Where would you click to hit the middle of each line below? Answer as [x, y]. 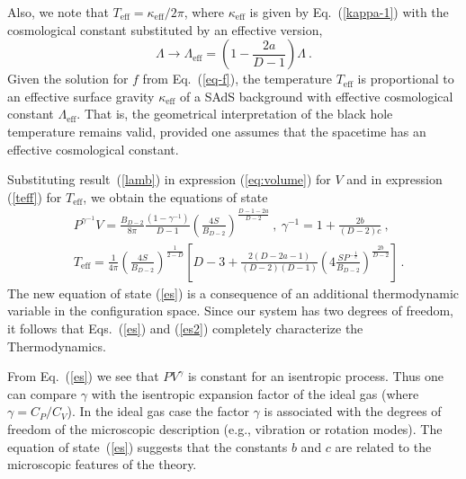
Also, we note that [58, 12]
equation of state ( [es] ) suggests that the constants [148, 446]
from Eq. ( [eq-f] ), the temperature [237, 79]
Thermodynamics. [57, 346]
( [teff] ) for [35, 196]
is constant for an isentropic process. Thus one [316, 376]
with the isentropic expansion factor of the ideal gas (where [255, 393]
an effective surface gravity [81, 96]
